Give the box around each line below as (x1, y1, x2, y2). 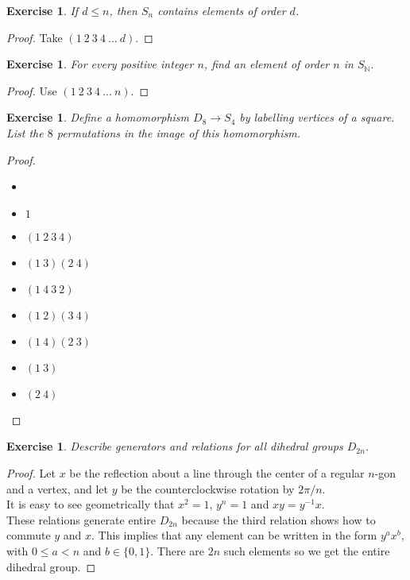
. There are (150, 542, 205, 559)
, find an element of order (203, 56, 330, 72)
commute (6, 527, 51, 543)
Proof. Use (6, 82, 57, 99)
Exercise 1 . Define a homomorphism (6, 109, 190, 126)
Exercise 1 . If (6, 2, 79, 18)
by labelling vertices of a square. (239, 109, 395, 126)
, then (109, 2, 137, 18)
